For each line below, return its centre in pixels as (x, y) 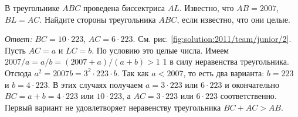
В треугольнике (32, 8)
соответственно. (248, 96)
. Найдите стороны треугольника (98, 19)
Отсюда (18, 72)
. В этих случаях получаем (95, 84)
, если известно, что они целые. (233, 19)
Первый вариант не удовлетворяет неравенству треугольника (113, 107)
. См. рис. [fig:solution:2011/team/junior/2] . (212, 39)
